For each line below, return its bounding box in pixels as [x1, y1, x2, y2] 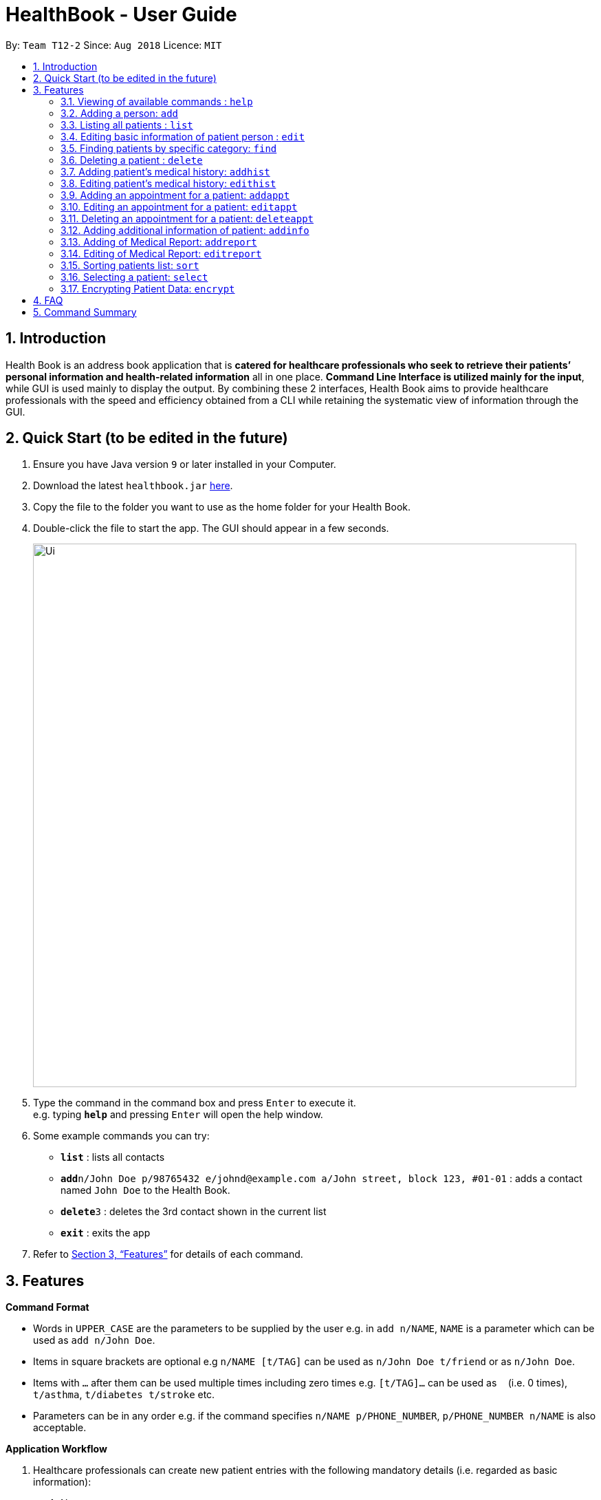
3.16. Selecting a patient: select [61, 270, 208, 283]
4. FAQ [33, 294, 63, 306]
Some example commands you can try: [33, 1130, 210, 1142]
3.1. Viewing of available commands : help [61, 95, 253, 107]
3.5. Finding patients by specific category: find [61, 142, 277, 154]
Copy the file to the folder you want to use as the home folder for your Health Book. [33, 501, 411, 513]
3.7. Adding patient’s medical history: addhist [61, 165, 270, 178]
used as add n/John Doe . [33, 1334, 155, 1347]
